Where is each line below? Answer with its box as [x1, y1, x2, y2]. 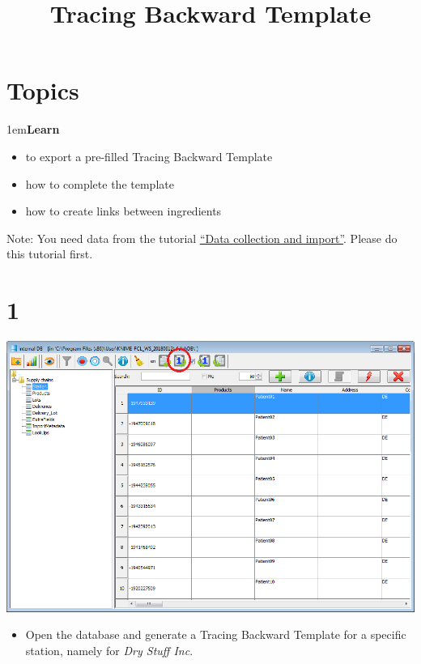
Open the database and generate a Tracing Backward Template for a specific [25, 626, 406, 643]
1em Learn [6, 121, 60, 138]
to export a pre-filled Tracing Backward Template [25, 147, 273, 164]
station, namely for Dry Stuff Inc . [25, 642, 193, 658]
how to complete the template [25, 175, 174, 192]
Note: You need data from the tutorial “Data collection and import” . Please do [6, 229, 398, 246]
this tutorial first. [6, 245, 93, 262]
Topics [6, 74, 79, 107]
